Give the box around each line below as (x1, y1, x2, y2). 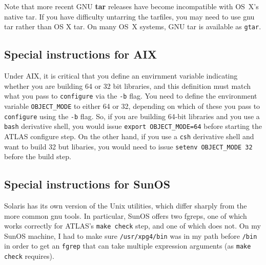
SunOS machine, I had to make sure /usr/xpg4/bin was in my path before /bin (4, 230, 257, 241)
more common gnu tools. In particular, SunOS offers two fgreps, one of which (4, 210, 247, 221)
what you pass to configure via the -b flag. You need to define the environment (4, 90, 257, 101)
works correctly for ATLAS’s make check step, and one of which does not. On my (4, 220, 261, 231)
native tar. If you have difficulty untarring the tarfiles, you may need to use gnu (4, 11, 255, 22)
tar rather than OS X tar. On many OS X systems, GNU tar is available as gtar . (4, 21, 261, 32)
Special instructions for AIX (4, 46, 157, 62)
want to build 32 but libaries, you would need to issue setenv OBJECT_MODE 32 (4, 141, 253, 152)
